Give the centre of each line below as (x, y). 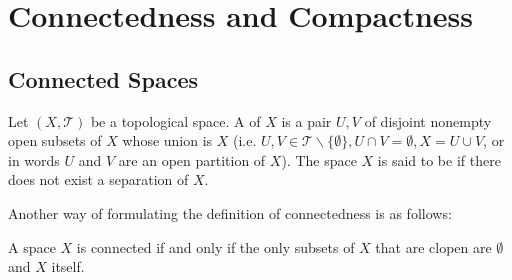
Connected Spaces (103, 78)
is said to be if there (439, 159)
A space (32, 246)
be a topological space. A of (175, 120)
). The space (319, 159)
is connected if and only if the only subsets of (215, 246)
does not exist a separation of (98, 179)
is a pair (306, 120)
